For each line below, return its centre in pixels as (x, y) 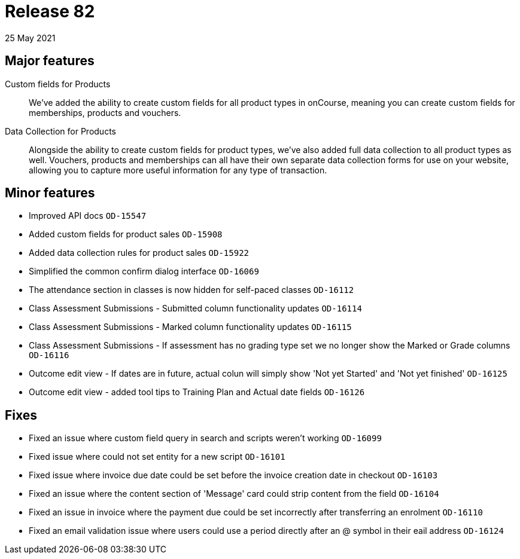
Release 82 (50, 11)
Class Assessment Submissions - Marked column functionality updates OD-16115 (190, 327)
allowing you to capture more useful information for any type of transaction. (178, 170)
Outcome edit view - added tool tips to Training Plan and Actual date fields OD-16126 (197, 392)
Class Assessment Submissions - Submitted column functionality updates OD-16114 (195, 308)
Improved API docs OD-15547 (88, 216)
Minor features (50, 193)
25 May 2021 (30, 38)
